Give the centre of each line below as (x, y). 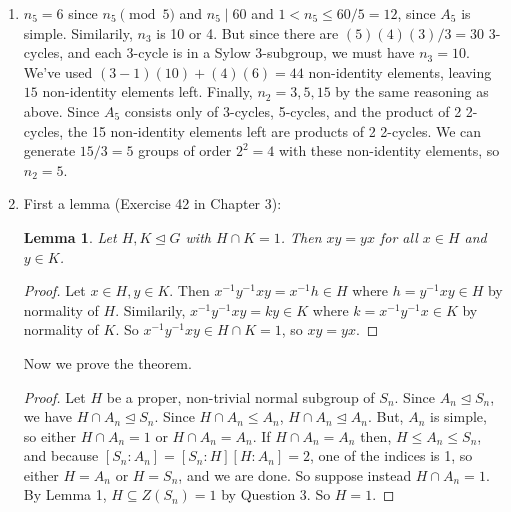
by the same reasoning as (412, 91)
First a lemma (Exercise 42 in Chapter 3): (152, 203)
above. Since (61, 110)
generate (49, 150)
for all (398, 236)
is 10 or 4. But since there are (247, 32)
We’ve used (58, 71)
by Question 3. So (276, 494)
